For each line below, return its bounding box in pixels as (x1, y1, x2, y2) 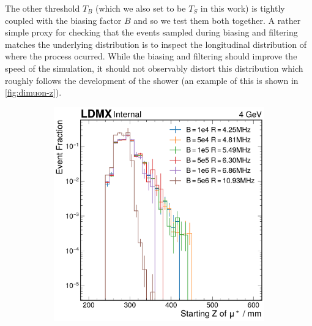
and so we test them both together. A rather (133, 13, 301, 26)
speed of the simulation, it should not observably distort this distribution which (5, 61, 303, 74)
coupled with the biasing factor (5, 13, 122, 26)
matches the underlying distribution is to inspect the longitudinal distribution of (5, 37, 306, 50)
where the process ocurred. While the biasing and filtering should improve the (5, 50, 297, 63)
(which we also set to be (95, 2, 186, 14)
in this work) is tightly (200, 2, 285, 14)
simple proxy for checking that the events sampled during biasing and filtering (5, 26, 298, 39)
